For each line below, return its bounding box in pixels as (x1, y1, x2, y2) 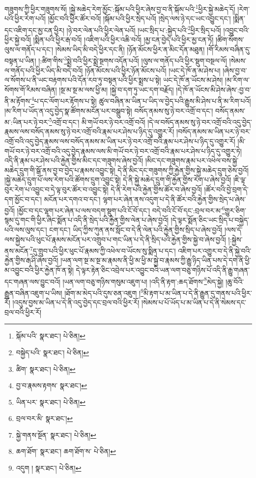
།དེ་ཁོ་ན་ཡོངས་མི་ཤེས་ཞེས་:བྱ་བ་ (176, 84, 251, 94)
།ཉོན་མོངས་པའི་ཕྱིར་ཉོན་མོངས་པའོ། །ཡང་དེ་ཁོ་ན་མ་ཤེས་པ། (85, 65, 221, 75)
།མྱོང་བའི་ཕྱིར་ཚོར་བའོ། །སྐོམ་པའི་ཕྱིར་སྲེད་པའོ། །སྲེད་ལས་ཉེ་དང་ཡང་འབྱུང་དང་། (48, 13, 231, 24)
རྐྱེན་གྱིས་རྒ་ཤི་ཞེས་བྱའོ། (4, 255, 58, 265)
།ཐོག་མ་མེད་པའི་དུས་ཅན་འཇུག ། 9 (64, 286, 144, 298)
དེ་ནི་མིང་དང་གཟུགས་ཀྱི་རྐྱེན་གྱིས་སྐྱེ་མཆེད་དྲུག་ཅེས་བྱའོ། (117, 165, 249, 175)
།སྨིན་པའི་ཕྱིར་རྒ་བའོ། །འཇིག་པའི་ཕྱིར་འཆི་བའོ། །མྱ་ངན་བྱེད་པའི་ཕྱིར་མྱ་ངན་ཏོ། (33, 34, 214, 45)
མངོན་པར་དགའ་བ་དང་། (44, 194, 101, 204)
